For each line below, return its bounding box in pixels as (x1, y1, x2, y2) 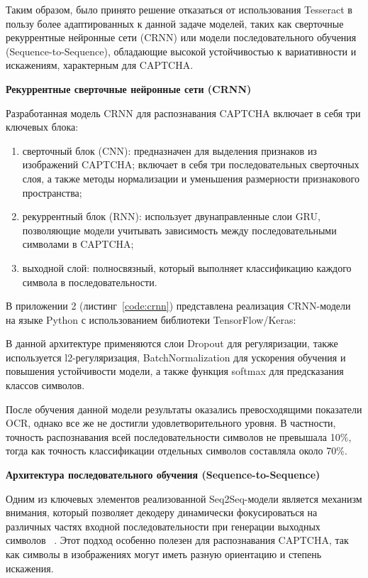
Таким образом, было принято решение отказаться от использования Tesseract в (6, 2, 352, 16)
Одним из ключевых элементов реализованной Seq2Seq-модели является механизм (6, 491, 362, 506)
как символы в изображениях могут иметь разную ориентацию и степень (6, 547, 322, 561)
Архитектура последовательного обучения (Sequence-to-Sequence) (6, 467, 320, 482)
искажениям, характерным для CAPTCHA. (6, 58, 194, 72)
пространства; (22, 185, 82, 200)
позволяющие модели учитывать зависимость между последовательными (22, 222, 337, 237)
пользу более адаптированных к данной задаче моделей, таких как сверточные (6, 16, 344, 31)
